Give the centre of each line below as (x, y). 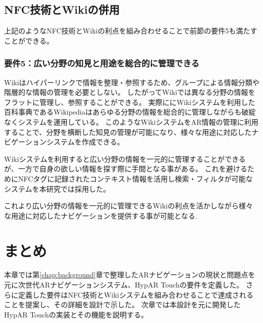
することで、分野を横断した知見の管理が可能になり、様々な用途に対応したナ (131, 132)
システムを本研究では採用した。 (57, 188)
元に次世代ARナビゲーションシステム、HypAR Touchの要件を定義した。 (124, 285)
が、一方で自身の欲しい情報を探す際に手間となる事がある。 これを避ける (126, 169)
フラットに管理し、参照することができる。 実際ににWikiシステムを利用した (130, 102)
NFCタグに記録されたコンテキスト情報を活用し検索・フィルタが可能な (135, 178)
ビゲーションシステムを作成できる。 (64, 142)
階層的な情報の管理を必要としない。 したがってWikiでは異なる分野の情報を (130, 92)
